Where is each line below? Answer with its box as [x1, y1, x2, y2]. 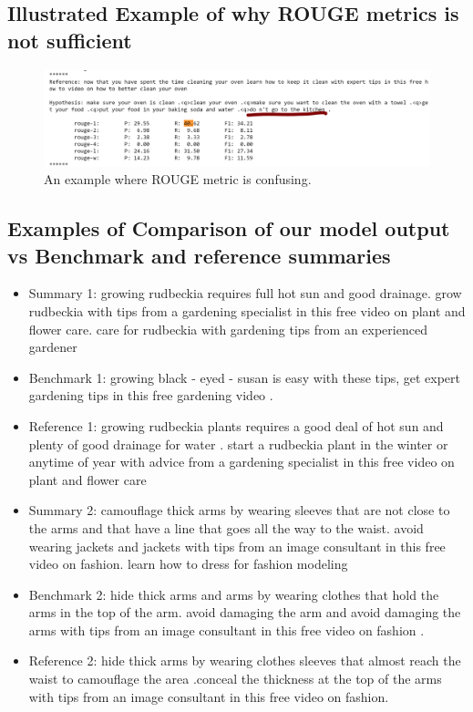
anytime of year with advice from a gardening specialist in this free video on [28, 452, 455, 471]
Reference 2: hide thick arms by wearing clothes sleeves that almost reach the [28, 651, 461, 670]
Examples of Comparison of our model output [7, 214, 450, 242]
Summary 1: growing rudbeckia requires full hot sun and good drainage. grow [28, 284, 462, 303]
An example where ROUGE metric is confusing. [44, 170, 312, 189]
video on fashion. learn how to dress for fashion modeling [28, 554, 348, 573]
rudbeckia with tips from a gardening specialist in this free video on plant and [28, 301, 466, 320]
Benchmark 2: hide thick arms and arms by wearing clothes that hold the [28, 584, 439, 604]
